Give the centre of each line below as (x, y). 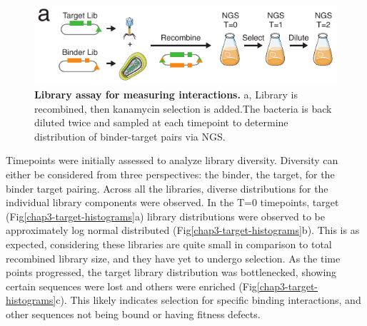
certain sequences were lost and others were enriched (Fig (131, 286)
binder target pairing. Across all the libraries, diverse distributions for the (167, 188)
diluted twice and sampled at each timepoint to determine (161, 122)
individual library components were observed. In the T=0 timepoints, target (172, 202)
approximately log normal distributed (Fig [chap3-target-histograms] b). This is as (183, 230)
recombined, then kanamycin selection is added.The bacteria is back (183, 108)
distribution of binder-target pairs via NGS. (130, 136)
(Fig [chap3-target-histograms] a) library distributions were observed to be (165, 216)
